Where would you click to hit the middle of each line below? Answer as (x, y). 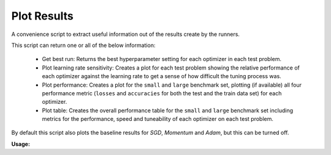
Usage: (21, 144)
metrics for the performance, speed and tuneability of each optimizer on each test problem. (158, 119)
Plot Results (42, 16)
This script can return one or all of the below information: (83, 45)
